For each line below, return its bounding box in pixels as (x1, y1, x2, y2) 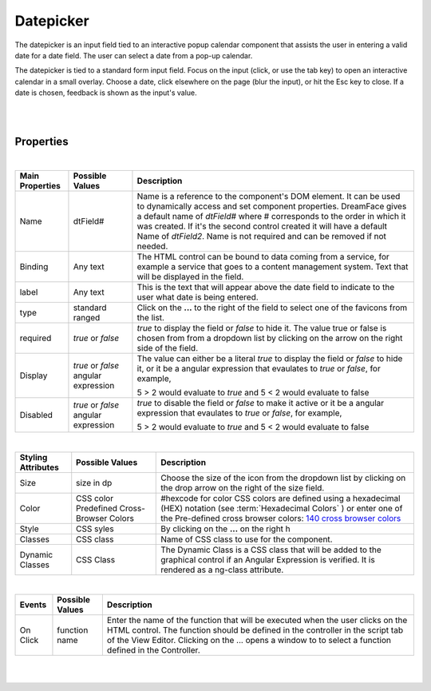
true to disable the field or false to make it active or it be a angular (136, 398, 385, 409)
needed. (136, 240, 168, 252)
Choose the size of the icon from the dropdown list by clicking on (160, 472, 406, 483)
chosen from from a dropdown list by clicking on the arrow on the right (136, 332, 403, 344)
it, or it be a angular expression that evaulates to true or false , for (136, 363, 381, 375)
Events (19, 599, 47, 610)
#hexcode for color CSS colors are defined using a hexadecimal (160, 492, 401, 503)
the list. (136, 312, 165, 324)
